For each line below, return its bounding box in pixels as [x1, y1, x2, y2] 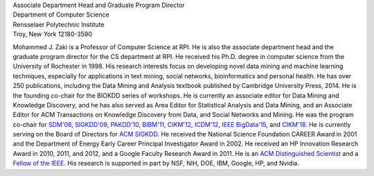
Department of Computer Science [12, 10, 110, 19]
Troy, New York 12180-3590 [12, 30, 93, 38]
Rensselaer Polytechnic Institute [12, 20, 105, 28]
